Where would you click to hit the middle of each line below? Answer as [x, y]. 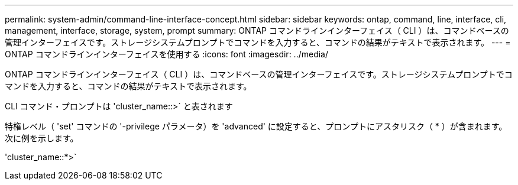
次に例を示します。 [42, 138]
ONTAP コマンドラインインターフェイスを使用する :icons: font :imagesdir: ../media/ [167, 54]
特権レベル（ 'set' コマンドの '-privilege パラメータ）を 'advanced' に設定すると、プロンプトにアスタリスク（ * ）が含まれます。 [256, 126]
